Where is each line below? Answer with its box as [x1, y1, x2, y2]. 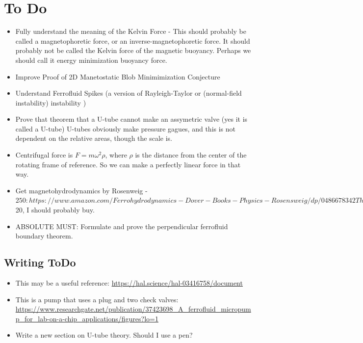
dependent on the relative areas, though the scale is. [15, 133, 172, 143]
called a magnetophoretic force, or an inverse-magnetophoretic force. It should [15, 35, 250, 46]
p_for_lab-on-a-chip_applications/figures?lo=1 [15, 313, 158, 323]
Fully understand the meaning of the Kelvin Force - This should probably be [15, 26, 246, 36]
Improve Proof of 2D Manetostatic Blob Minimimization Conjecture [15, 71, 220, 81]
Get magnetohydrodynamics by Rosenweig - [15, 185, 148, 195]
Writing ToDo [4, 255, 76, 270]
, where [105, 150, 127, 160]
